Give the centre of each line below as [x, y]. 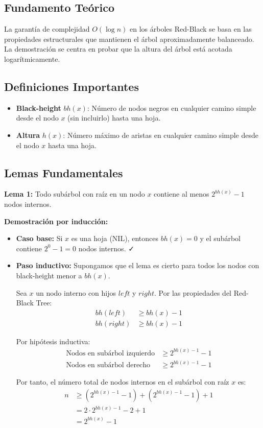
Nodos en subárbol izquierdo [111, 353]
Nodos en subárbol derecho [108, 365]
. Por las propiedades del [193, 292]
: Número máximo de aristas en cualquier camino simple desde [161, 135]
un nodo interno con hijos [76, 292]
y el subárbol [220, 238]
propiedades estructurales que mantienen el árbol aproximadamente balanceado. [129, 39]
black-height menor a [49, 275]
